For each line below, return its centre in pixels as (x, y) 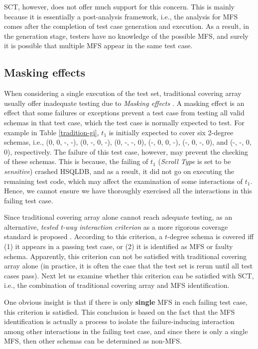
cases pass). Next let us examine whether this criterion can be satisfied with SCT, (129, 275)
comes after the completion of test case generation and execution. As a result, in (127, 26)
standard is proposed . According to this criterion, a (83, 236)
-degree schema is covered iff (210, 236)
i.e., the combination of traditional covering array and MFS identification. (117, 285)
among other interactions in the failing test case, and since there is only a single (126, 331)
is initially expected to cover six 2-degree (171, 132)
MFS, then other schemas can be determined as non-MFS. (93, 341)
